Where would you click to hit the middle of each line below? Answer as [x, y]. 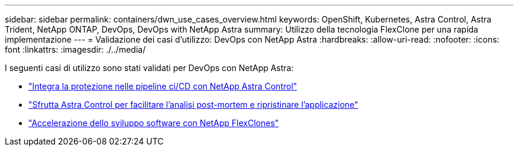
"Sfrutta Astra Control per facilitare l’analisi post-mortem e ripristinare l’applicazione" [193, 105]
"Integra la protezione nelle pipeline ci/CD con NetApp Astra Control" [163, 86]
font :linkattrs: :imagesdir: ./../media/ [75, 49]
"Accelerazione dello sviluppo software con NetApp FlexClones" [154, 123]
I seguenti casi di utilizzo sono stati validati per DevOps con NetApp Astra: [149, 68]
